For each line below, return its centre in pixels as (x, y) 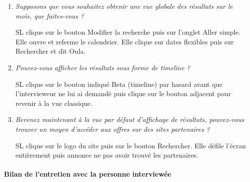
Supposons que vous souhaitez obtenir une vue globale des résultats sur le (124, 6)
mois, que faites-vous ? (50, 15)
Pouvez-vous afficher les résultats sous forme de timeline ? (103, 67)
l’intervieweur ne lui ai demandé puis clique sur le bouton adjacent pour (123, 93)
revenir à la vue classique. (54, 103)
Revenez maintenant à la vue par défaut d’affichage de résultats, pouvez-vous (130, 119)
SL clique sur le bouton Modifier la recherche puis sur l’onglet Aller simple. (128, 32)
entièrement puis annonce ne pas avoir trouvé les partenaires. (107, 155)
